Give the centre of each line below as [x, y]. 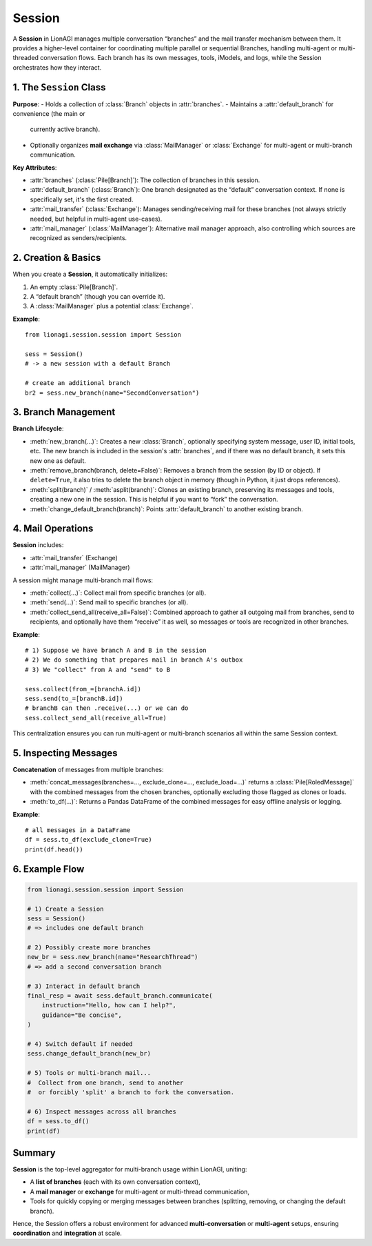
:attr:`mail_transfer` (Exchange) [74, 557]
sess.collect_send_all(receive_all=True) [96, 718]
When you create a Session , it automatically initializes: [90, 274]
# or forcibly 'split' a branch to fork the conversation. [131, 1092]
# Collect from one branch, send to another [105, 1082]
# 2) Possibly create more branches [89, 948]
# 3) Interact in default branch [84, 986]
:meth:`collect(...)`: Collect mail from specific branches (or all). [118, 593]
